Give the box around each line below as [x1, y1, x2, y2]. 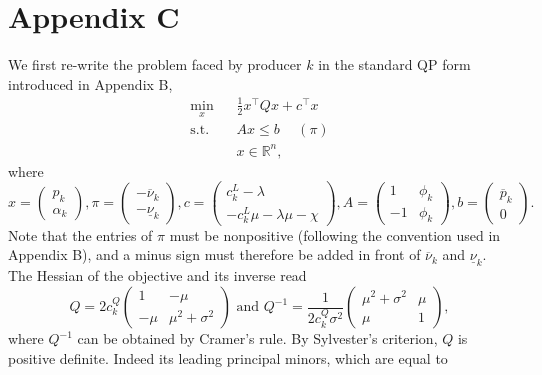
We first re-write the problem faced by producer [8, 54, 302, 75]
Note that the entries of [8, 224, 153, 245]
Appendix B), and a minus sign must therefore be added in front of [8, 244, 421, 265]
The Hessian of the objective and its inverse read [8, 265, 307, 286]
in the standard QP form [318, 54, 471, 75]
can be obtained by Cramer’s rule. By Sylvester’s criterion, [77, 328, 438, 349]
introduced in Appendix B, [8, 73, 173, 94]
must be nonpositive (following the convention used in [169, 224, 501, 245]
